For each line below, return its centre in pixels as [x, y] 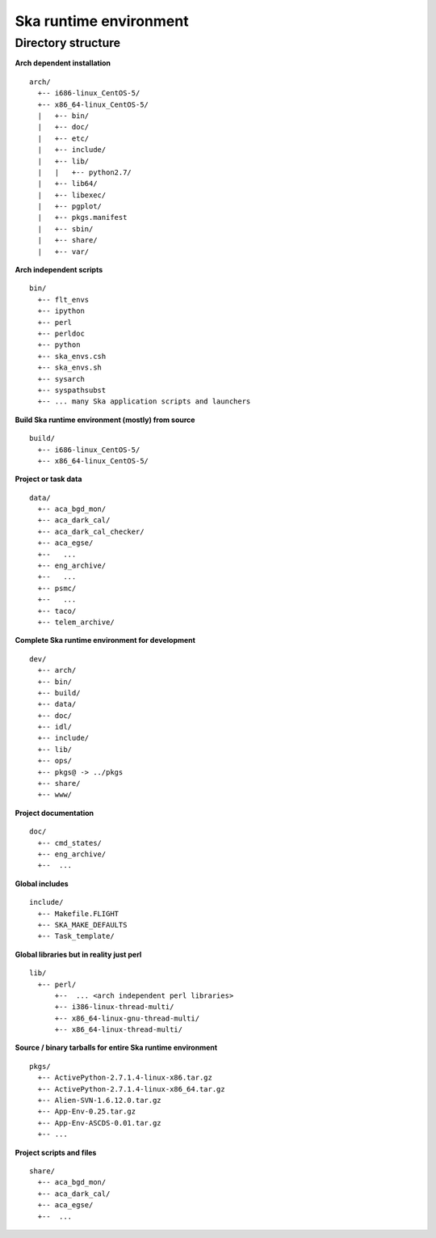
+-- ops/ [55, 761]
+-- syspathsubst [72, 390]
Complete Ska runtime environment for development [105, 640]
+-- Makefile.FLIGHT [78, 913]
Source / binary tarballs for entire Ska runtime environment [116, 1048]
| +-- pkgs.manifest [82, 218]
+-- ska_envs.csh [72, 356]
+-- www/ [55, 795]
